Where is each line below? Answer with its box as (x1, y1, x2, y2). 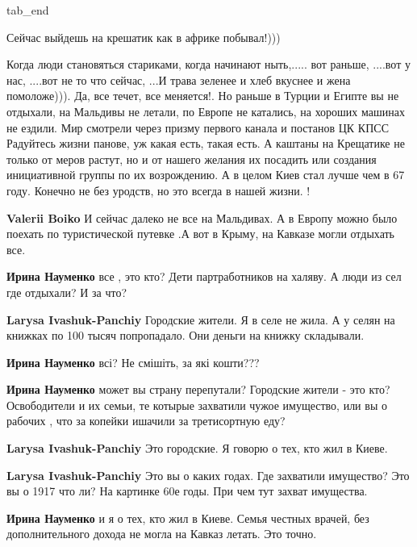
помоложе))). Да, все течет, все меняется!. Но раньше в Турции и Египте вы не (6, 87, 399, 104)
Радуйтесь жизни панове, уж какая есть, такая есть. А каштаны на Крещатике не (6, 135, 405, 152)
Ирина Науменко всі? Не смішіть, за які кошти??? (6, 353, 260, 370)
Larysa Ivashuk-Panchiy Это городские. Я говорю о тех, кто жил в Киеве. (6, 440, 388, 457)
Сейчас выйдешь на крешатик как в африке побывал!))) (6, 28, 281, 45)
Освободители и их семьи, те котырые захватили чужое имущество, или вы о (6, 396, 387, 413)
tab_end (6, 2, 49, 18)
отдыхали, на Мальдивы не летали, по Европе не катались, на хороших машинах (6, 102, 405, 119)
